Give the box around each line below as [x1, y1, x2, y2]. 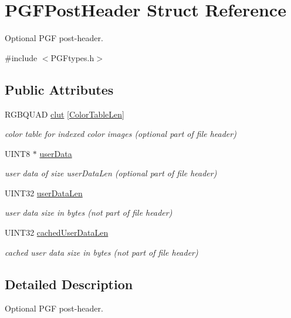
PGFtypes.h [50, 51, 94, 63]
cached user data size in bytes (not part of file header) [5, 246, 198, 258]
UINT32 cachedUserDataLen [5, 226, 109, 239]
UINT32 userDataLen [5, 186, 83, 199]
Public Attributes [5, 80, 114, 98]
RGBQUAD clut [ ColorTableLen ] [5, 108, 124, 120]
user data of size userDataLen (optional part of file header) [5, 167, 217, 179]
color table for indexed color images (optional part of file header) [5, 128, 236, 140]
